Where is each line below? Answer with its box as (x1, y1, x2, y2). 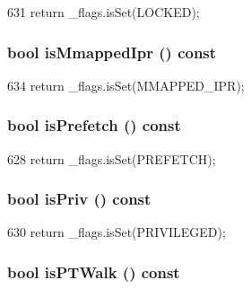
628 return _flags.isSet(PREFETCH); (7, 149, 216, 168)
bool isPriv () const (7, 188, 151, 210)
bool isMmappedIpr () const (7, 40, 217, 63)
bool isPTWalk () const (7, 260, 180, 283)
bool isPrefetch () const (7, 114, 181, 136)
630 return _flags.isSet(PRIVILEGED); (7, 223, 226, 241)
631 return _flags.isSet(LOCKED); (7, 3, 200, 21)
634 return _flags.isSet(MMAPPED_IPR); (7, 75, 245, 94)
